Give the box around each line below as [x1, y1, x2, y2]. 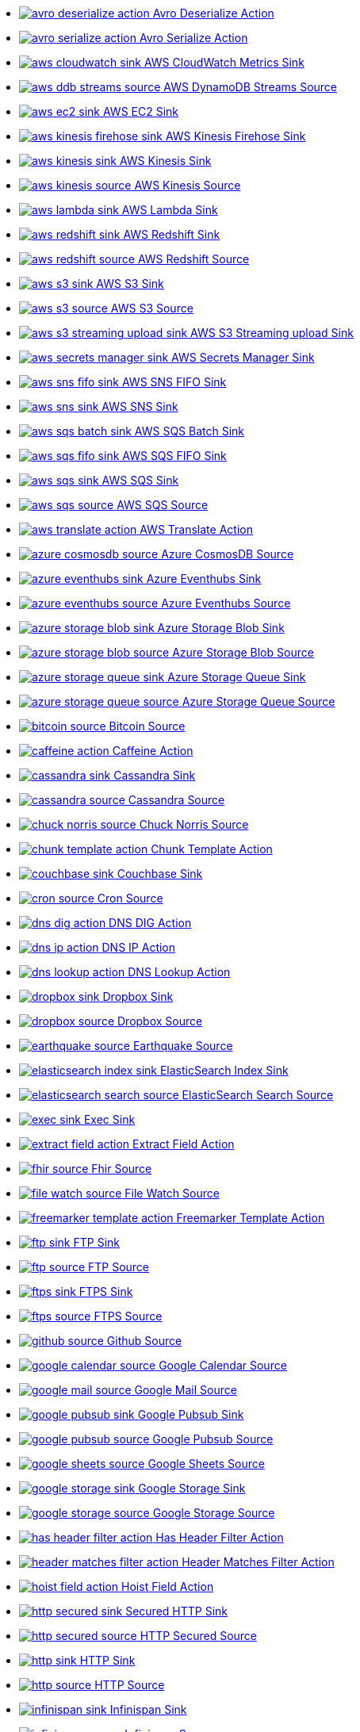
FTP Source [88, 1260, 150, 1274]
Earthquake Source [132, 1039, 233, 1052]
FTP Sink [73, 1236, 120, 1249]
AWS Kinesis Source [134, 178, 241, 192]
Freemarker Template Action [176, 1211, 325, 1224]
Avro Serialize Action [139, 31, 248, 44]
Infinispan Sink [109, 1703, 187, 1716]
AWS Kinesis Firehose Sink [165, 129, 306, 143]
